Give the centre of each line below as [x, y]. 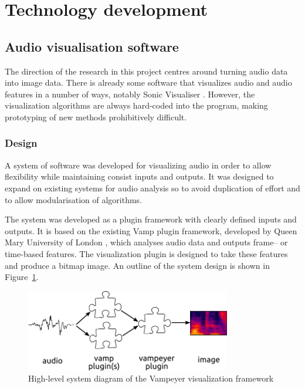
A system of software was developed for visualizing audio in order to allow [138, 165]
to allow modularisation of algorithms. [73, 199]
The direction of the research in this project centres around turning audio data [146, 71]
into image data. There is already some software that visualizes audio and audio [148, 82]
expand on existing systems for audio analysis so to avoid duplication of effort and [152, 188]
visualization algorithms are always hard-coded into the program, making [136, 105]
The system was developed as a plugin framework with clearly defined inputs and [151, 219]
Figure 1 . [22, 277]
